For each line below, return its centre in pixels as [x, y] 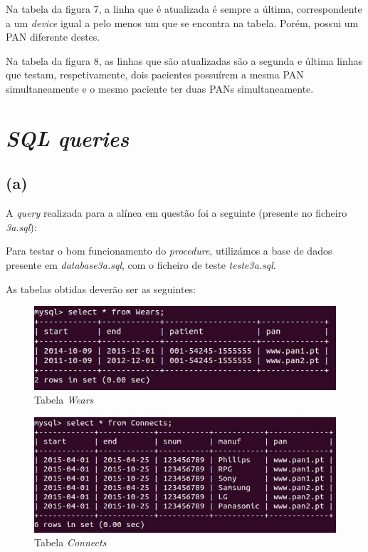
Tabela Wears [64, 400]
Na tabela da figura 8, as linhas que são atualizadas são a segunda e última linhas [184, 60]
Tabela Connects [70, 542]
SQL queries [68, 138]
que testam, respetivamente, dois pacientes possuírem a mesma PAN [155, 75]
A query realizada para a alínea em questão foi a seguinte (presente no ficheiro [177, 213]
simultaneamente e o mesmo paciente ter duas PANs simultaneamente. [160, 88]
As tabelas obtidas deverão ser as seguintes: [101, 288]
